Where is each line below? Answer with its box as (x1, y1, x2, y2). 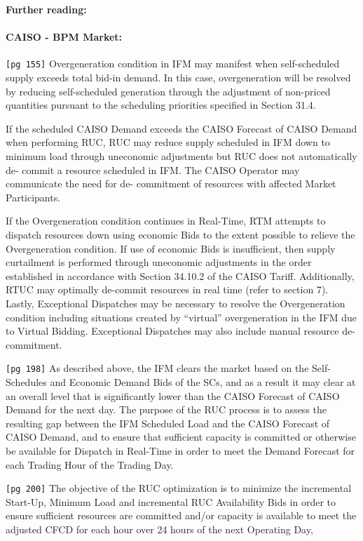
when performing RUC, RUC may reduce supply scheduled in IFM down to (6, 135, 330, 149)
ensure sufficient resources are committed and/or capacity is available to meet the (6, 508, 357, 523)
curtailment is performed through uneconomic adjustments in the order (6, 255, 312, 269)
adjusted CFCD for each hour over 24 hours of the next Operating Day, (6, 521, 313, 536)
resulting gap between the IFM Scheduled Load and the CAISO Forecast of (6, 415, 330, 430)
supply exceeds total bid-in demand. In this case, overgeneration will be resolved (6, 70, 351, 85)
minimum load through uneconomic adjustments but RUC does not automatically (6, 149, 357, 163)
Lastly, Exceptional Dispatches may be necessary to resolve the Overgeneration (6, 295, 345, 310)
